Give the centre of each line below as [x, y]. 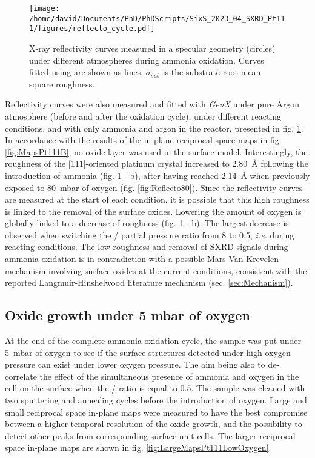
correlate [21, 376]
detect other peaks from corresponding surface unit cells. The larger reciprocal [150, 435]
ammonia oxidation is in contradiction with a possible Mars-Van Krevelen [142, 259]
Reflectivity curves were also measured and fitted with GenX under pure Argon [152, 104]
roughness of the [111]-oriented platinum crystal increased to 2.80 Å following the [157, 163]
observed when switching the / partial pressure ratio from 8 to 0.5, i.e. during [150, 234]
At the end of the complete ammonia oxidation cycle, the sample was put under [153, 341]
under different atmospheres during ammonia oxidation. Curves [147, 60]
